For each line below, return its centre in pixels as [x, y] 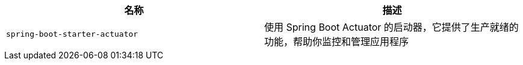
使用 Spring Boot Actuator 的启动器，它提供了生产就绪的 [391, 27]
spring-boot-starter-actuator [72, 34]
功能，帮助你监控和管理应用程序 [337, 42]
